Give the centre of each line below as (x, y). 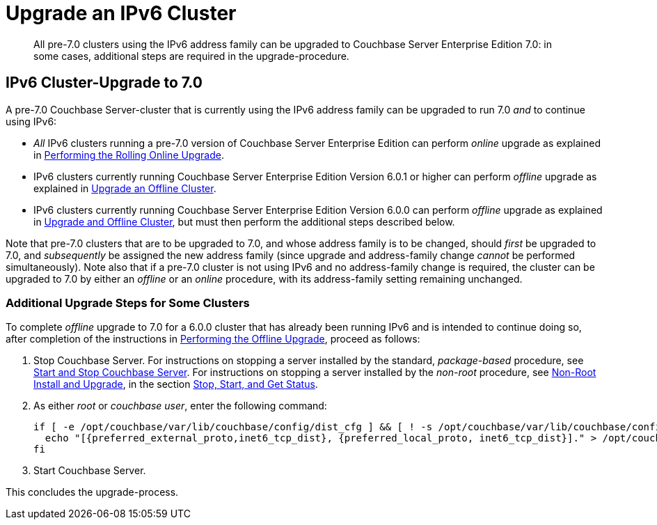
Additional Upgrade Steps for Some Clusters (128, 303)
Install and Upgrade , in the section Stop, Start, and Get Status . (176, 384)
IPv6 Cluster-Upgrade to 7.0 (104, 83)
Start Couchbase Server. (90, 471)
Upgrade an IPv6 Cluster (121, 13)
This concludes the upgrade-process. (92, 492)
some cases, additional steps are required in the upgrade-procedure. (191, 56)
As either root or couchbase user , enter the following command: (180, 406)
